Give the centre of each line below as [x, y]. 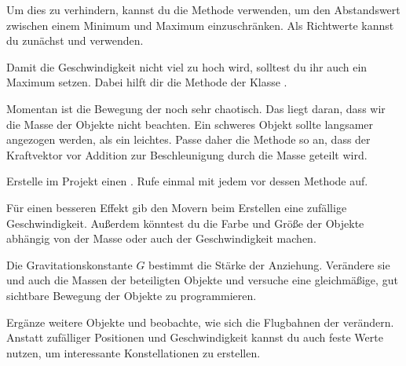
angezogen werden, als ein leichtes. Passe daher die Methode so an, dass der [188, 139]
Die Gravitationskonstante [69, 264]
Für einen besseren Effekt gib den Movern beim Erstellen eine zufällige [177, 207]
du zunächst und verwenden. [75, 40]
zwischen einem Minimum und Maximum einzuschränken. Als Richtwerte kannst [200, 25]
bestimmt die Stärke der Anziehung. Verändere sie [269, 264]
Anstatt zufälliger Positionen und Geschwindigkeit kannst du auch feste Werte [195, 337]
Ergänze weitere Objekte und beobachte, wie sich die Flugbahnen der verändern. [200, 322]
